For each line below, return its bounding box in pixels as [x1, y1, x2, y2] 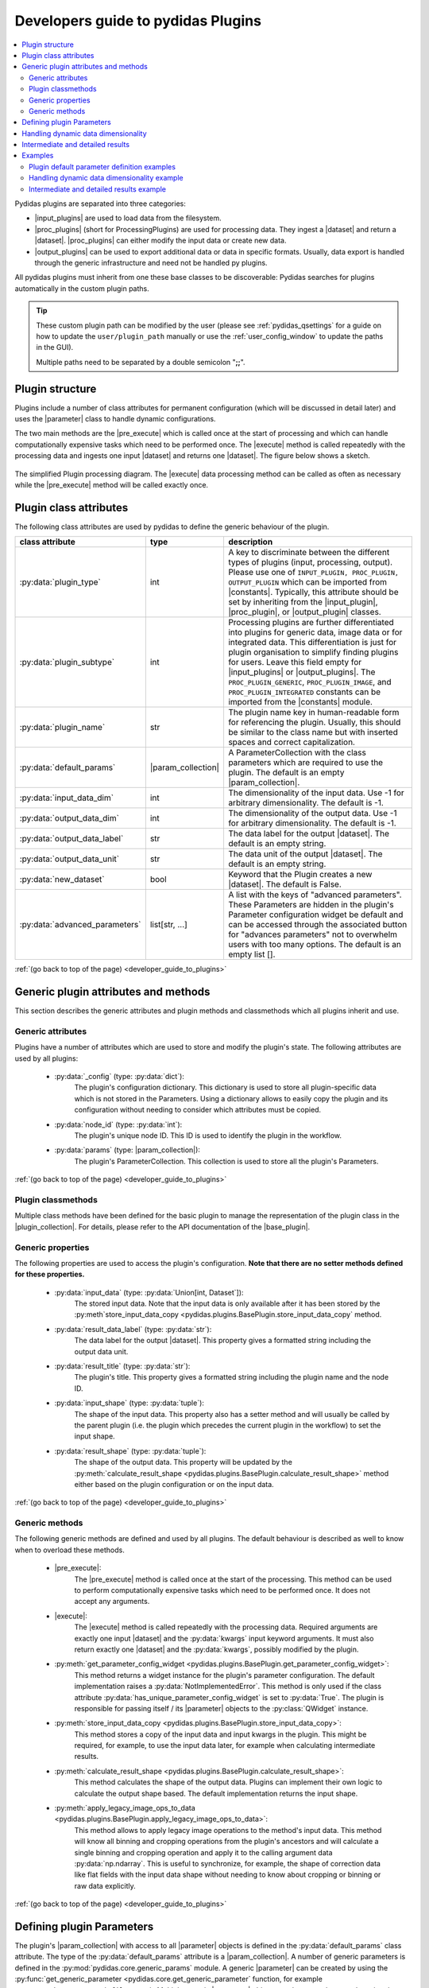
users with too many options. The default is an [227, 939, 401, 950]
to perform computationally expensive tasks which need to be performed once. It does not [74, 1586, 371, 1594]
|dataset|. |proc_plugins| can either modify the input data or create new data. [34, 235, 287, 246]
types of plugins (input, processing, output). [227, 557, 393, 568]
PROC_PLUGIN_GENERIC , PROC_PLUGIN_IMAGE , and [227, 677, 392, 688]
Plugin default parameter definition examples [29, 161, 176, 171]
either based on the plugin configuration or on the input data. [74, 1479, 274, 1489]
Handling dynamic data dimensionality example [29, 173, 184, 183]
